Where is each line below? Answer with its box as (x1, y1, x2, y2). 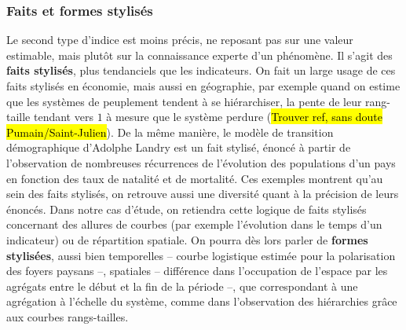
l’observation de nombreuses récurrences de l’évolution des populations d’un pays (6, 154, 396, 170)
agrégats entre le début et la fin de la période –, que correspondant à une (6, 277, 358, 294)
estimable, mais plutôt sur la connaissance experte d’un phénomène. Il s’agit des (6, 46, 393, 63)
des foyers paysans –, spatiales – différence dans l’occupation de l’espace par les (6, 262, 388, 279)
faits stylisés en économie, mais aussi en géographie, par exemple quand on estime (6, 78, 401, 93)
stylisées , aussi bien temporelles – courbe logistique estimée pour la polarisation (6, 247, 396, 263)
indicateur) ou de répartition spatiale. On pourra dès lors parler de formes (6, 231, 368, 247)
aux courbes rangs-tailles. (6, 308, 129, 324)
